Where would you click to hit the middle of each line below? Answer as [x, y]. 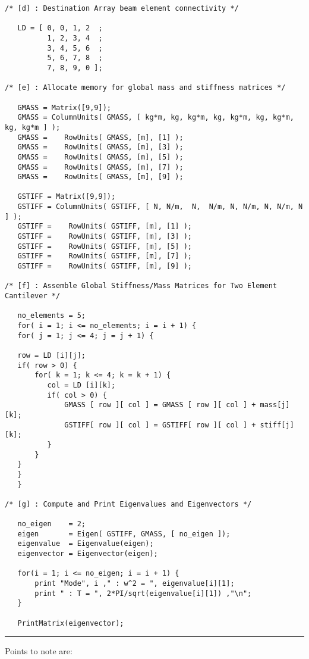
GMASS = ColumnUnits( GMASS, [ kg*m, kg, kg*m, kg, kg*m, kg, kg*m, [156, 118]
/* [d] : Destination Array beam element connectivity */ [122, 8]
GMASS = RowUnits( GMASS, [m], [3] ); [100, 147]
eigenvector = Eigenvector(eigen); [88, 554]
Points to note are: [39, 651]
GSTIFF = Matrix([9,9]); [67, 197]
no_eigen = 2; [52, 524]
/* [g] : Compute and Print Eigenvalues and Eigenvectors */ [128, 504]
